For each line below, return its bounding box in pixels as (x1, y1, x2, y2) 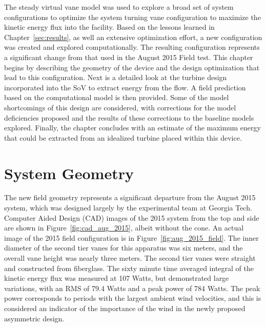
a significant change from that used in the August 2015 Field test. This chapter (4, 51, 253, 62)
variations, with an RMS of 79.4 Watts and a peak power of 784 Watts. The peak (4, 282, 260, 293)
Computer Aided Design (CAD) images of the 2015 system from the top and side (4, 212, 259, 223)
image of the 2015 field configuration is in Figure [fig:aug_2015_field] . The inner (4, 232, 259, 243)
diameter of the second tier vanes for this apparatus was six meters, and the (4, 242, 243, 253)
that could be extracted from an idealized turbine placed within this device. (4, 132, 242, 143)
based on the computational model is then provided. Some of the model (4, 92, 229, 103)
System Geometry (4, 162, 134, 183)
